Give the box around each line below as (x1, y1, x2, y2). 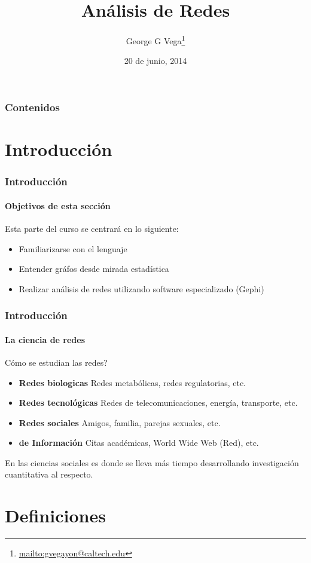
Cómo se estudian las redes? (5, 356, 108, 368)
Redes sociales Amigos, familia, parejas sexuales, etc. (19, 416, 221, 429)
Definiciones (5, 503, 106, 528)
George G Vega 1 (126, 33, 185, 47)
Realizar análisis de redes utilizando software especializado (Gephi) (19, 282, 264, 295)
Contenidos (5, 99, 60, 114)
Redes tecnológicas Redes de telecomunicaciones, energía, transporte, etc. (19, 396, 298, 409)
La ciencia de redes (5, 333, 86, 345)
